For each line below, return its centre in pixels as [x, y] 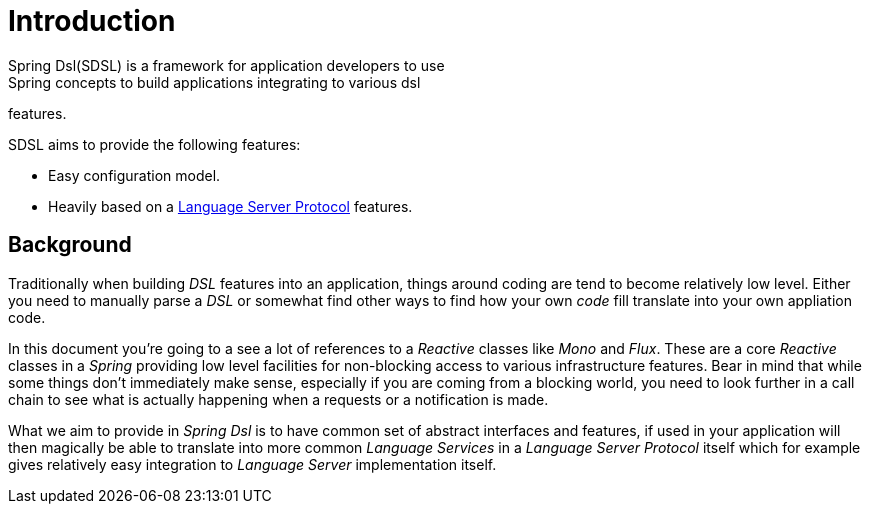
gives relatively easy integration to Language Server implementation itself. [252, 464]
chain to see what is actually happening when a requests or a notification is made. [278, 399]
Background [70, 245]
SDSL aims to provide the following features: [154, 144]
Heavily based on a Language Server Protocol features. [230, 206]
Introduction [92, 21]
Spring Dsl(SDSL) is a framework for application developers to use [226, 65]
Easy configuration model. [134, 175]
